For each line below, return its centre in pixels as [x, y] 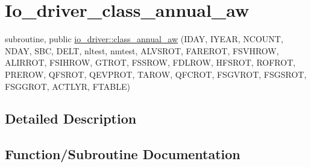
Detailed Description [71, 118]
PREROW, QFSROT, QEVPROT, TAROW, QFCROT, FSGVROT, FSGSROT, [156, 74]
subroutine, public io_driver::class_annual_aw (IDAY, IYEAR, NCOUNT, [144, 39]
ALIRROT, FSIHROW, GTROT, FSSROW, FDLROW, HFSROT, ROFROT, [150, 62]
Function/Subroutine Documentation [123, 154]
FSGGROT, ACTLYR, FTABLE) [68, 86]
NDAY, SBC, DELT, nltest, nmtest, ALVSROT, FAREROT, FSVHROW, [142, 50]
